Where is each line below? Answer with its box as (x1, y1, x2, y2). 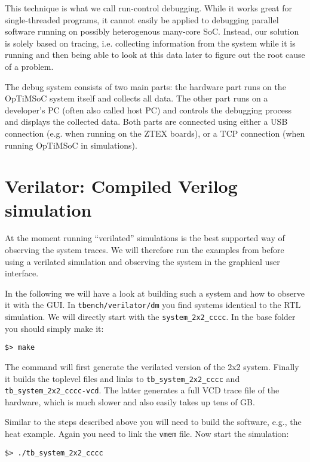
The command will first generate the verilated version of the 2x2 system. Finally (5, 360, 299, 372)
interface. (5, 267, 39, 279)
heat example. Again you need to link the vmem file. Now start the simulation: (5, 427, 289, 440)
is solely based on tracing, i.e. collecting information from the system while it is (5, 36, 296, 49)
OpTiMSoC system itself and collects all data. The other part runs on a (5, 92, 268, 104)
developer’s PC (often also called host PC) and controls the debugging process (5, 103, 292, 116)
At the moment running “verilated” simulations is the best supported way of (5, 232, 285, 244)
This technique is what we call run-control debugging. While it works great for (5, 2, 293, 14)
